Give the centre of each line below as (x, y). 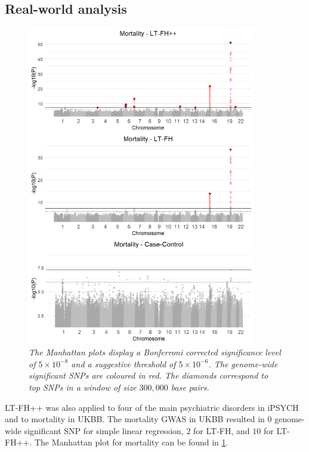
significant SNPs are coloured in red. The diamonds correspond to (149, 375)
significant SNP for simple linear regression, (104, 430)
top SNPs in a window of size (83, 387)
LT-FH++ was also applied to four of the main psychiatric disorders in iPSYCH (152, 407)
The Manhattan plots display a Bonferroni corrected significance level (155, 352)
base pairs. (190, 387)
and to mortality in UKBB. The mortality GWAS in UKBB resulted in (135, 419)
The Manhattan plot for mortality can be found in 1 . (131, 442)
